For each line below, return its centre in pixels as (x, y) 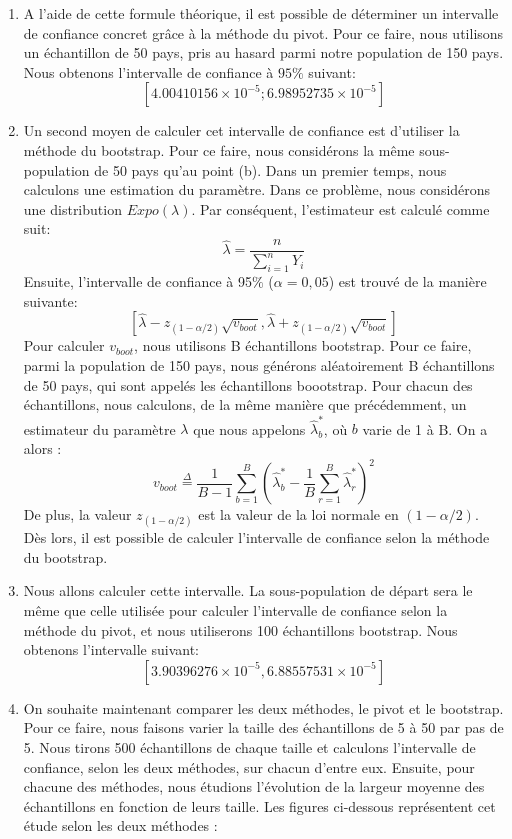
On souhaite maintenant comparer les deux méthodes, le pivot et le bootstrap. (263, 707)
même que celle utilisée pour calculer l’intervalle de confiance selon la (235, 610)
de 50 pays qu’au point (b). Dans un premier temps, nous (270, 169)
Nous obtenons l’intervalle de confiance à (148, 71)
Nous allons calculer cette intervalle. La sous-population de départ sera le (248, 590)
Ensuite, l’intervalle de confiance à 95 (137, 281)
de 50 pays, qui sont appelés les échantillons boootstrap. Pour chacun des (248, 384)
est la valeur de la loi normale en (298, 514)
